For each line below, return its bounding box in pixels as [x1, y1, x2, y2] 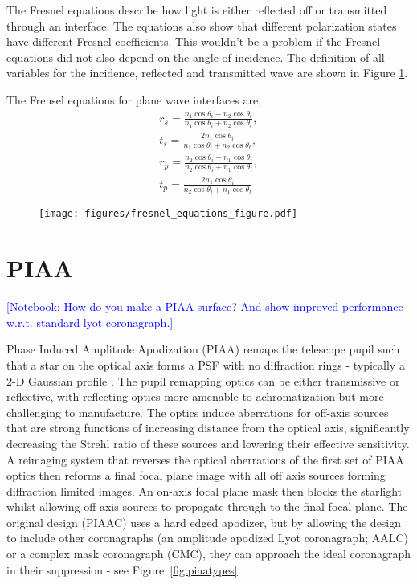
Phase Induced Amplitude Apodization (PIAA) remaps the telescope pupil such [6, 341, 400, 357]
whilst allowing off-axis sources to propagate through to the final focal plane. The [6, 498, 408, 515]
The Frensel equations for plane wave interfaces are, [6, 91, 262, 108]
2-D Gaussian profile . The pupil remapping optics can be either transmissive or [6, 372, 400, 389]
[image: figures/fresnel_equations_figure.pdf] [39, 208, 298, 220]
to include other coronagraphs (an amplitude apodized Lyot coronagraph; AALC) [6, 529, 409, 546]
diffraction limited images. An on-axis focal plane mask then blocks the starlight [6, 482, 403, 499]
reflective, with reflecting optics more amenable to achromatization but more [6, 388, 384, 405]
